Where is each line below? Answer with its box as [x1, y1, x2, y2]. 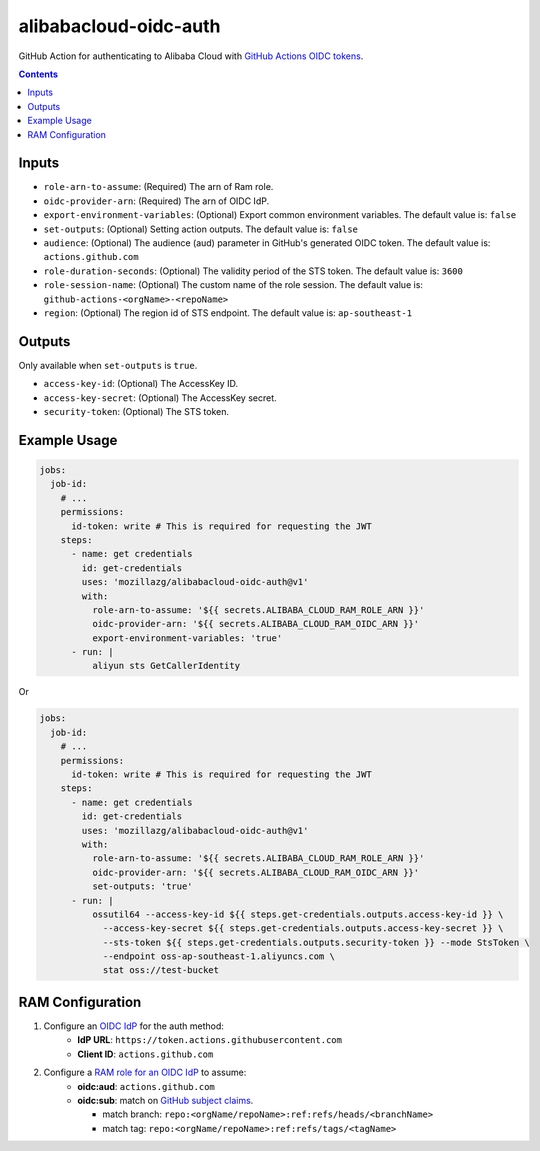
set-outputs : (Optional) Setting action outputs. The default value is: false [43, 223, 359, 235]
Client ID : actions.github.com [77, 1048, 214, 1060]
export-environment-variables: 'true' [91, 632, 283, 644]
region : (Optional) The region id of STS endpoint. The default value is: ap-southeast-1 [43, 306, 413, 319]
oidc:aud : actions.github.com [77, 1080, 215, 1092]
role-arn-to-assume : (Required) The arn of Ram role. [43, 181, 274, 193]
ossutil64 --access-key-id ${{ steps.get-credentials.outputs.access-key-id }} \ [91, 908, 504, 920]
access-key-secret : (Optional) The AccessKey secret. [43, 391, 277, 404]
